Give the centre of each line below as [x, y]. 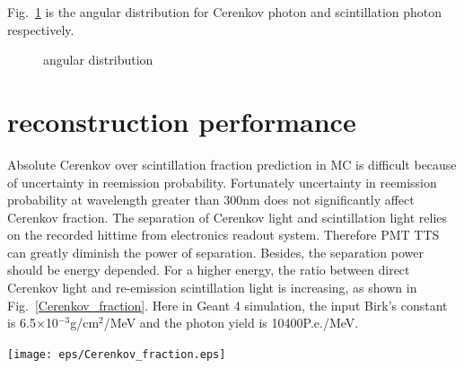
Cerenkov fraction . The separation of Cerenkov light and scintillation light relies [228, 217]
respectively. [41, 29]
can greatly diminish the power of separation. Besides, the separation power [215, 252]
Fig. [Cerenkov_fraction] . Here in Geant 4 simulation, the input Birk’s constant [228, 305]
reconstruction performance [182, 121]
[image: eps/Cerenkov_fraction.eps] [117, 354]
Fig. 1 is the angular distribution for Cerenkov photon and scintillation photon [225, 12]
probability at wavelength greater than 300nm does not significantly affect [211, 200]
